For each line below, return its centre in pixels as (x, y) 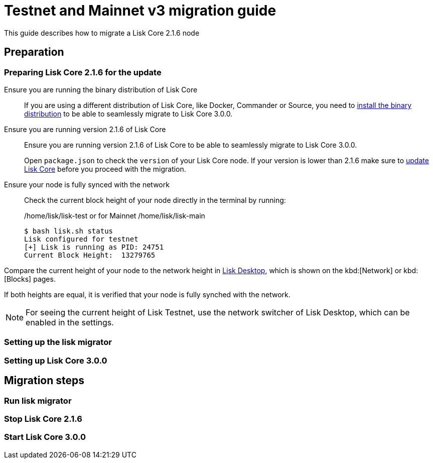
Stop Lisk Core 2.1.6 (43, 419)
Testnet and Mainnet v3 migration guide (140, 11)
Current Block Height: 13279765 (90, 255)
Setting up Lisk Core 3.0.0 (56, 360)
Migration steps (44, 381)
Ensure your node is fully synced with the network (87, 184)
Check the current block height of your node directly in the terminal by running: (155, 200)
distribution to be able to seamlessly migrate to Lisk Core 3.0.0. (128, 113)
